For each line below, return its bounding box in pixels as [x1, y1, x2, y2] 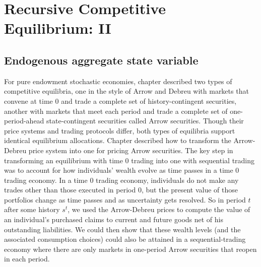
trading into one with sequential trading [131, 155, 255, 165]
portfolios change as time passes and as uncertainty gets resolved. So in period [4, 194, 246, 205]
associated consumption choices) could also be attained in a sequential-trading [4, 234, 246, 244]
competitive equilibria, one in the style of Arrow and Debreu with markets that [4, 86, 249, 96]
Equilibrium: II [4, 18, 111, 38]
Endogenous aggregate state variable [4, 52, 199, 68]
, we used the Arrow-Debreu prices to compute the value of [68, 204, 250, 215]
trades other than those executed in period [4, 184, 136, 195]
